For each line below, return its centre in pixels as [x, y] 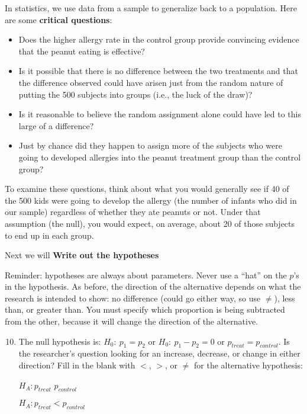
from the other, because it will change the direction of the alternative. [132, 321]
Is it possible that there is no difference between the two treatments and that [158, 71]
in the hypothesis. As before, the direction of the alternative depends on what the [153, 286]
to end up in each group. [49, 235]
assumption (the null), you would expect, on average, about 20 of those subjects [150, 223]
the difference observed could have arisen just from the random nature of [151, 82]
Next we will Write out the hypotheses [82, 255]
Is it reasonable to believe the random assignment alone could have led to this [160, 114]
